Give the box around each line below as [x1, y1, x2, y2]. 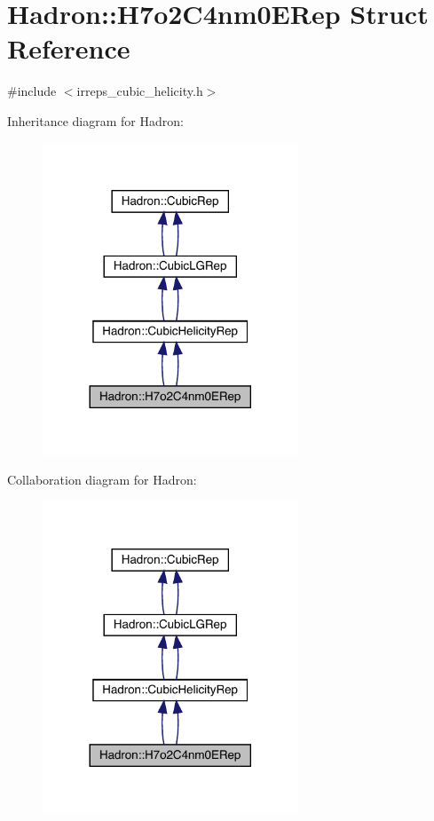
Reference [7, 30, 130, 67]
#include [7, 82, 57, 100]
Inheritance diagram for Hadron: [7, 111, 184, 130]
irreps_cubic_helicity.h [76, 82, 203, 100]
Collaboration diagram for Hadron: [7, 470, 197, 489]
